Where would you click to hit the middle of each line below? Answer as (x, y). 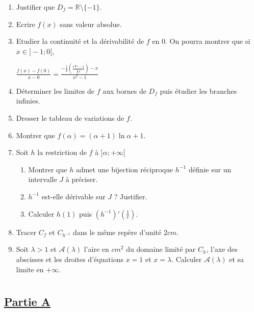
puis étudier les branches (198, 90)
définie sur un (210, 169)
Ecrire (26, 24)
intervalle (43, 179)
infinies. (28, 101)
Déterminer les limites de (55, 90)
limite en (30, 269)
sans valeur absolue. (91, 24)
